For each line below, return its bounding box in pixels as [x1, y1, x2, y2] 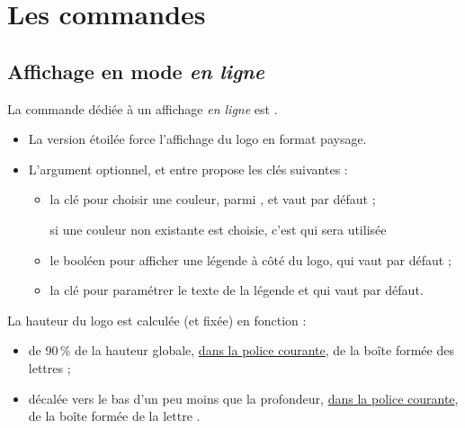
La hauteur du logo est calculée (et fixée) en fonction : [7, 310, 307, 329]
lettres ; [28, 358, 71, 377]
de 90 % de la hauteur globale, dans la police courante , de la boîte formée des [28, 341, 454, 360]
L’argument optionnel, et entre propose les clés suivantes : [28, 159, 348, 178]
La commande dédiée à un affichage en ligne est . [7, 99, 278, 118]
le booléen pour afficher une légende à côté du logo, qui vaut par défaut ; [49, 250, 452, 269]
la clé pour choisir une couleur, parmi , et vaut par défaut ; [49, 190, 376, 209]
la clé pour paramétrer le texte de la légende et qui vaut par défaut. [49, 281, 424, 299]
